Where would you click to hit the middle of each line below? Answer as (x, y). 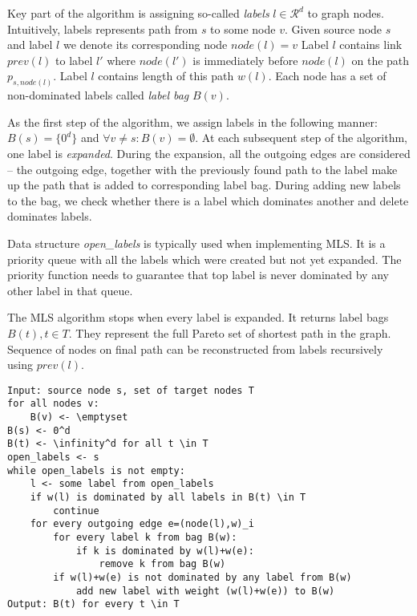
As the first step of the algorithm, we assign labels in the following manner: (192, 122)
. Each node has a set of (327, 76)
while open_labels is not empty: (96, 470)
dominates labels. (50, 216)
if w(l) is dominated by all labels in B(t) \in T (168, 497)
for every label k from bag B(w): (145, 537)
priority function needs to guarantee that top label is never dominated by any (198, 275)
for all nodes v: (53, 404)
